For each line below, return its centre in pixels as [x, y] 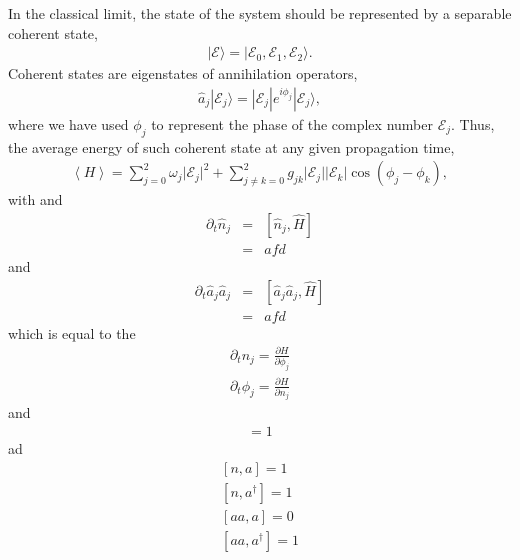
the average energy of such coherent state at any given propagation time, [231, 146]
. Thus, [473, 123]
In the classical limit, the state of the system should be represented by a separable [260, 13]
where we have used [68, 123]
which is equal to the [72, 332]
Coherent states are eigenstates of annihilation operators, [183, 73]
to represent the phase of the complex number [292, 123]
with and [35, 199]
